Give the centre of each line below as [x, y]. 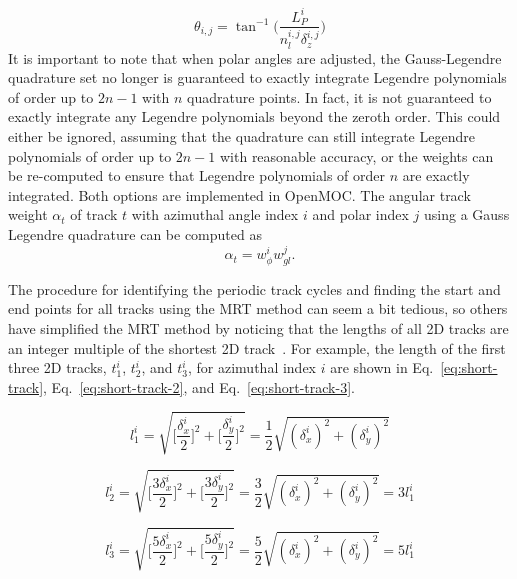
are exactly [436, 175]
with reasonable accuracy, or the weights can [356, 155]
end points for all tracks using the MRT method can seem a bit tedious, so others [258, 308]
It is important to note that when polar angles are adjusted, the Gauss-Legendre [255, 57]
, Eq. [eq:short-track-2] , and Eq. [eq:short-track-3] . [199, 386]
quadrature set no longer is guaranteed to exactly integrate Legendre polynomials [257, 77]
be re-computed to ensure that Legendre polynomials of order [196, 175]
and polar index [360, 214]
